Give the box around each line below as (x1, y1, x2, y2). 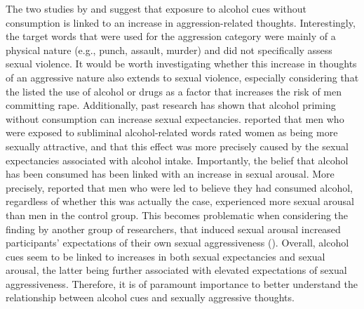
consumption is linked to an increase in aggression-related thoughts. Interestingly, (6, 15, 356, 29)
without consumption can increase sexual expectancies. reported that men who (6, 111, 344, 126)
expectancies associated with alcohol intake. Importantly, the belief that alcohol (6, 152, 349, 167)
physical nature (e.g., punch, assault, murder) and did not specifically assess (6, 42, 332, 57)
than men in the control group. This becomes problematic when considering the (6, 207, 349, 222)
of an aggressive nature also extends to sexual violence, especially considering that (6, 70, 359, 84)
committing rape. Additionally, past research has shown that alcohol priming (6, 98, 336, 112)
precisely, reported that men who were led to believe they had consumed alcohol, (6, 180, 353, 195)
